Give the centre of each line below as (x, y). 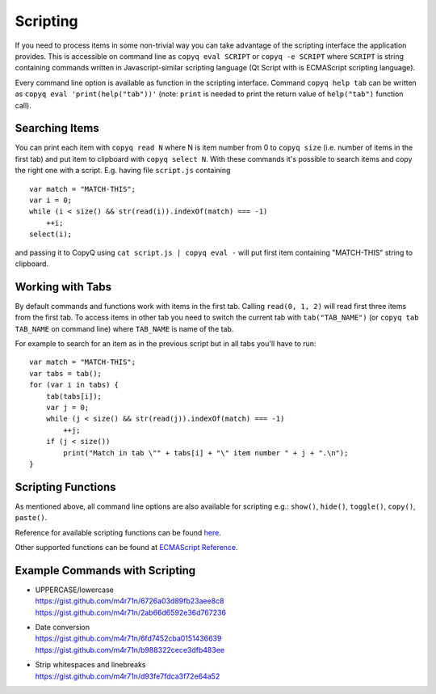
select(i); (51, 234)
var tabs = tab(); (66, 373)
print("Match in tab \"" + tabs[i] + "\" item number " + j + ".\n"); (206, 453)
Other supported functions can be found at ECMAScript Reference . (126, 547)
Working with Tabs (63, 287)
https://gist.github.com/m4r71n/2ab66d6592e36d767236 (130, 612)
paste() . (31, 518)
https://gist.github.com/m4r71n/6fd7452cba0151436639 (128, 638)
